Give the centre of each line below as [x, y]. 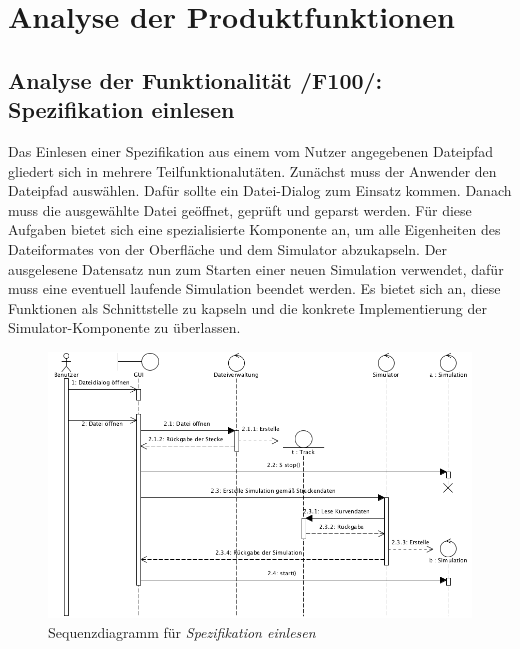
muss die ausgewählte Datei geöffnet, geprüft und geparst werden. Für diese [240, 209]
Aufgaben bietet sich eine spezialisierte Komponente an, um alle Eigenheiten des [254, 229]
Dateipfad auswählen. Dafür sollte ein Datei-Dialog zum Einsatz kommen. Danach [260, 190]
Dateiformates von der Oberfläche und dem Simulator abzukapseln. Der [228, 248]
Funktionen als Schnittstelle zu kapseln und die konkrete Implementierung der [247, 307]
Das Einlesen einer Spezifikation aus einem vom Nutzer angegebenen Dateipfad [251, 150]
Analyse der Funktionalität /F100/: [195, 79]
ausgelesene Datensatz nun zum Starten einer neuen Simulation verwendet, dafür [256, 268]
